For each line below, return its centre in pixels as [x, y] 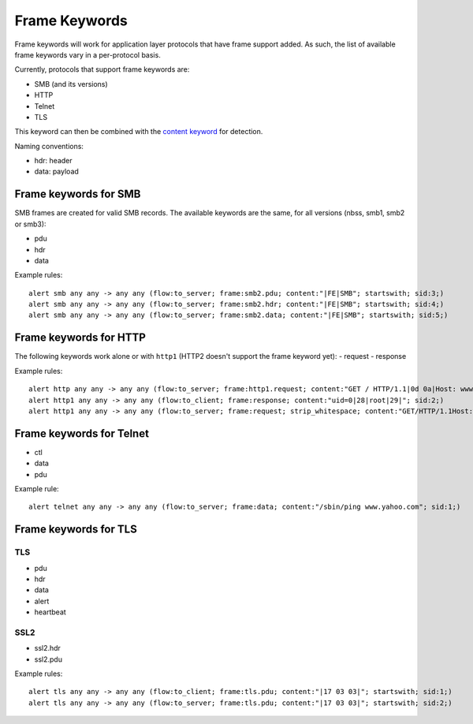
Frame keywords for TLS [76, 530]
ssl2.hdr [47, 648]
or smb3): [30, 224]
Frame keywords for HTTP [80, 338]
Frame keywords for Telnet [82, 433]
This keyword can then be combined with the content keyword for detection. [139, 132]
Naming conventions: [49, 146]
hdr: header [53, 161]
